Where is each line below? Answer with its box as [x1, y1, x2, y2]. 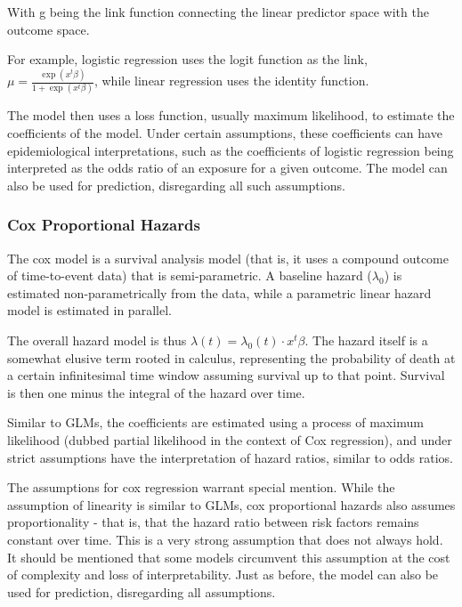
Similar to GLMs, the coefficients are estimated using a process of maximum [7, 413, 424, 432]
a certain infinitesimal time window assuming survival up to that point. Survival [7, 366, 445, 384]
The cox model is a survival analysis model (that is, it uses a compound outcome [7, 248, 449, 267]
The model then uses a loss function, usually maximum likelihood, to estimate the [7, 106, 455, 125]
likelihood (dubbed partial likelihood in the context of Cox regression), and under [7, 430, 452, 449]
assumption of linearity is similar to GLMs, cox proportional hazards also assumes [7, 495, 456, 514]
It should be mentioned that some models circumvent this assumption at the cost [7, 547, 450, 566]
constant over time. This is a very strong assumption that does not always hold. [7, 530, 443, 548]
